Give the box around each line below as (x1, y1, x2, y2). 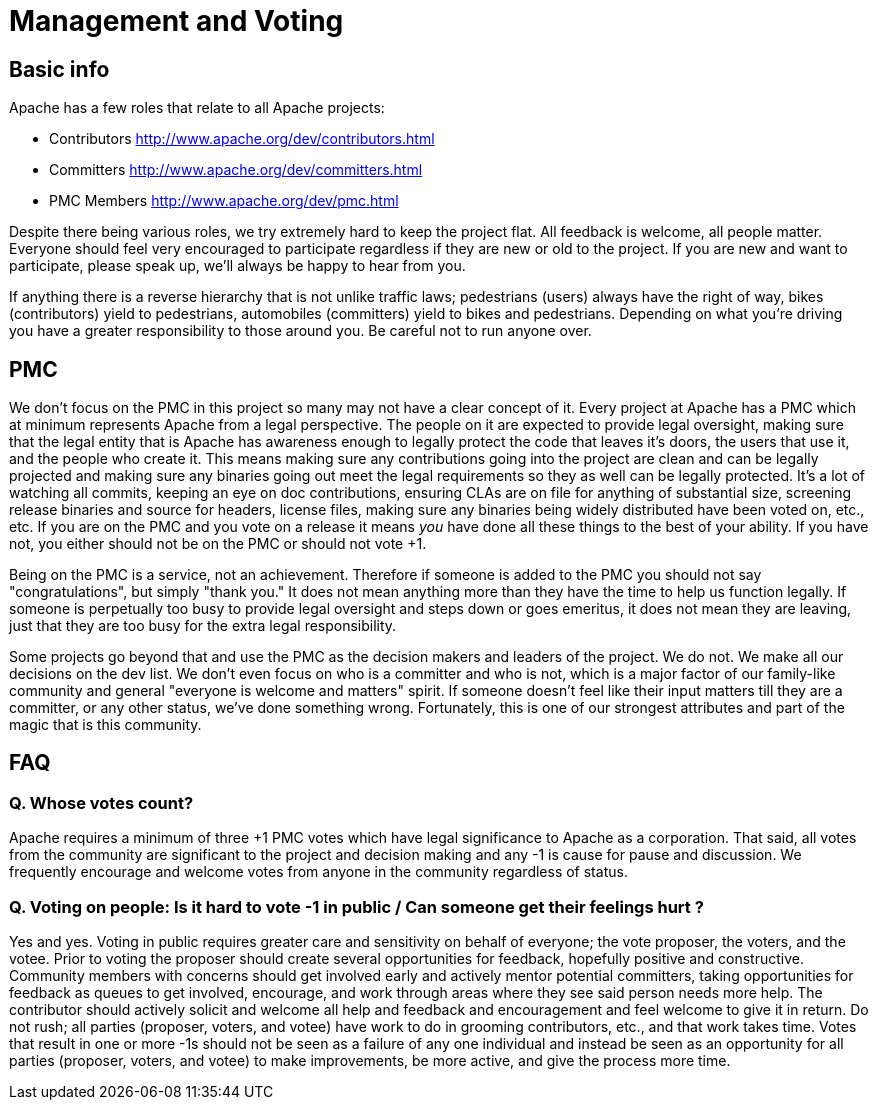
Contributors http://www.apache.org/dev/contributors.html (49, 130, 435, 148)
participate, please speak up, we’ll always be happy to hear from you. (9, 257, 466, 275)
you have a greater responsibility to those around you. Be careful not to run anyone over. (9, 322, 592, 340)
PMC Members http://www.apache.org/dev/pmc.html (49, 192, 399, 210)
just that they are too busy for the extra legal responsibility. (9, 617, 397, 635)
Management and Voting (9, 4, 344, 38)
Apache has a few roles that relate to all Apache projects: (9, 99, 385, 117)
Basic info (9, 56, 110, 82)
